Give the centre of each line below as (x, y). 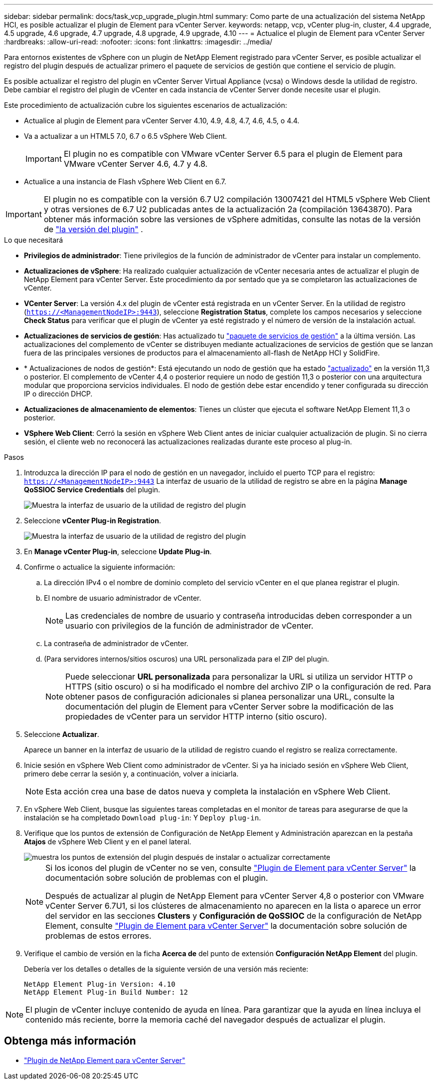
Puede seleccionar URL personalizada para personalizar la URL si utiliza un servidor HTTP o (239, 677)
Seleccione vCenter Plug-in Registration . (93, 521)
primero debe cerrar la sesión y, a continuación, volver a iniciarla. (131, 774)
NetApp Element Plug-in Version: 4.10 (100, 984)
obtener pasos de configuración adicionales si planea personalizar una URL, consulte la (230, 697)
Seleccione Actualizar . (62, 734)
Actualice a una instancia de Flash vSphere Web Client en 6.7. (125, 181)
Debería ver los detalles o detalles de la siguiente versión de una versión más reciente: (166, 969)
